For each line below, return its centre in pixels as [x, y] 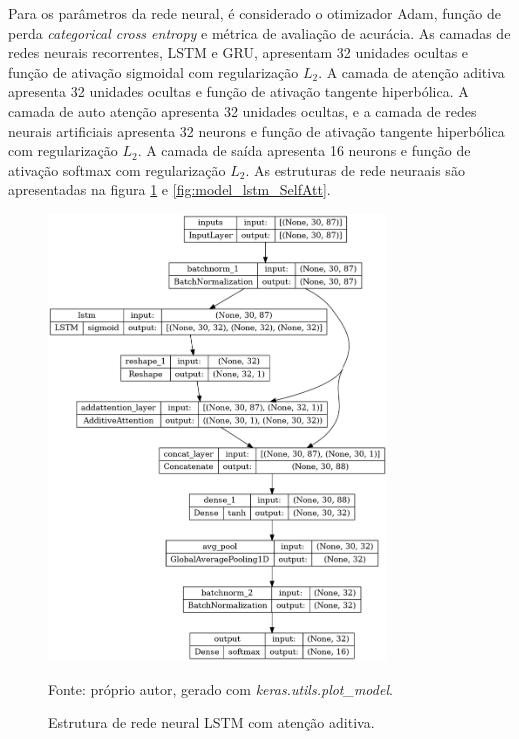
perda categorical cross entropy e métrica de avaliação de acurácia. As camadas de [259, 32]
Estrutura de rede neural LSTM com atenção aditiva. [211, 722]
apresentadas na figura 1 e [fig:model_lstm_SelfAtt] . [169, 189]
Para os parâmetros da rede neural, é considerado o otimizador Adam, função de [255, 13]
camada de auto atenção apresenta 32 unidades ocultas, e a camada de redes [242, 110]
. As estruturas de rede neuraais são [355, 169]
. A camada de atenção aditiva [411, 71]
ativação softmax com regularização [117, 169]
